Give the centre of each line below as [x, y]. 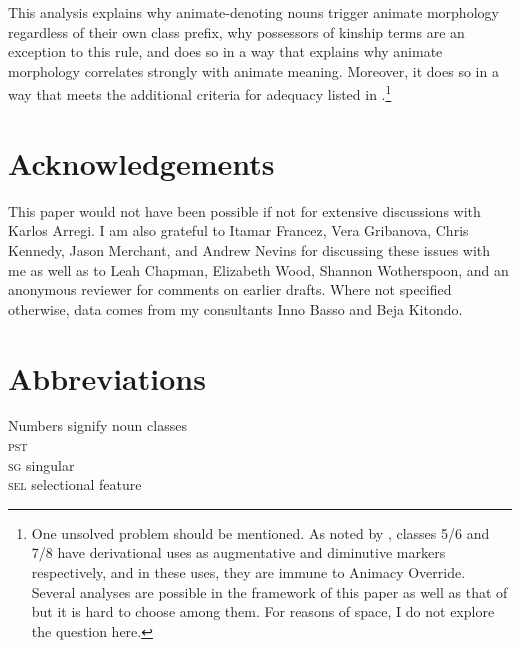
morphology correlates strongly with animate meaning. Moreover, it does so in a [253, 70]
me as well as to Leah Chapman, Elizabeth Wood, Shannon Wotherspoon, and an [258, 269]
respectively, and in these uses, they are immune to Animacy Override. [248, 572]
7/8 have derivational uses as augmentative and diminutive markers [238, 552]
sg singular [41, 464]
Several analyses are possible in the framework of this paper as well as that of [269, 591]
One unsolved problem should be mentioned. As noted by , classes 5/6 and [260, 532]
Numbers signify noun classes [97, 425]
